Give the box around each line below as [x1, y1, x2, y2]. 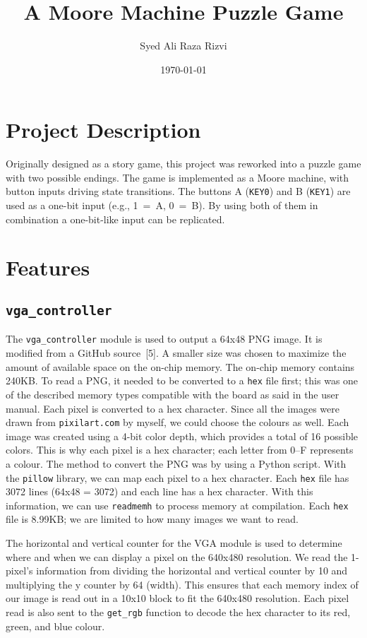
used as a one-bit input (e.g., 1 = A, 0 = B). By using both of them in [6, 198, 318, 213]
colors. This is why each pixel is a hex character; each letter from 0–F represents [6, 442, 354, 457]
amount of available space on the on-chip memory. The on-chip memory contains [6, 359, 355, 374]
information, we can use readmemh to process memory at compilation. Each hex [6, 497, 349, 512]
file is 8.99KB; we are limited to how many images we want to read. [6, 512, 299, 526]
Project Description [6, 115, 201, 144]
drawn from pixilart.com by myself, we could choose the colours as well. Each [6, 415, 349, 430]
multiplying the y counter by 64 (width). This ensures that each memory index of [6, 577, 359, 591]
